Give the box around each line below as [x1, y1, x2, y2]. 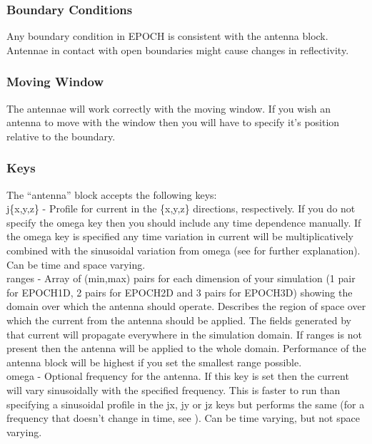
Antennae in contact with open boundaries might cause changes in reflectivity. [6, 42, 349, 57]
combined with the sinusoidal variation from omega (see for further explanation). [6, 243, 361, 257]
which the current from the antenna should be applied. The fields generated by [6, 312, 351, 327]
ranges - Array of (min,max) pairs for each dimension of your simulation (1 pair [6, 271, 356, 286]
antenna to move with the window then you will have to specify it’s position [6, 115, 340, 130]
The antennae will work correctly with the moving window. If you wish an [6, 100, 331, 115]
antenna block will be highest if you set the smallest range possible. [6, 354, 302, 369]
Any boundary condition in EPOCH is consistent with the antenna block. [6, 29, 328, 43]
